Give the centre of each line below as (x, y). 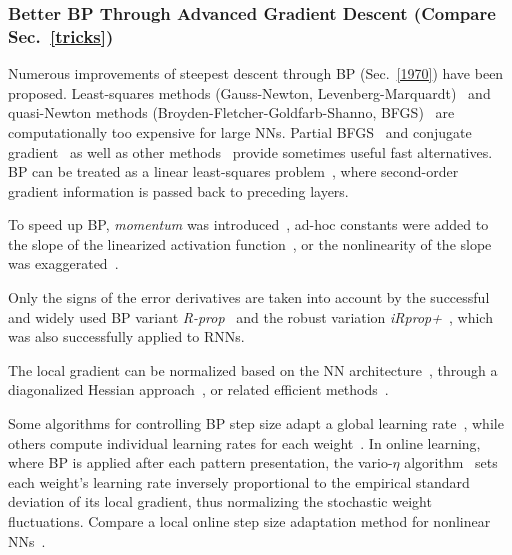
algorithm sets (451, 462)
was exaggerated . (63, 263)
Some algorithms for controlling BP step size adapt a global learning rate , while (256, 423)
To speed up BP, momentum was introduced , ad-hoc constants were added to (248, 224)
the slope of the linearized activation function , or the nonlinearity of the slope (250, 243)
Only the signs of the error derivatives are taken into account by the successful (249, 297)
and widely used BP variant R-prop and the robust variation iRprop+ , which (250, 316)
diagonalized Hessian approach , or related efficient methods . (198, 389)
